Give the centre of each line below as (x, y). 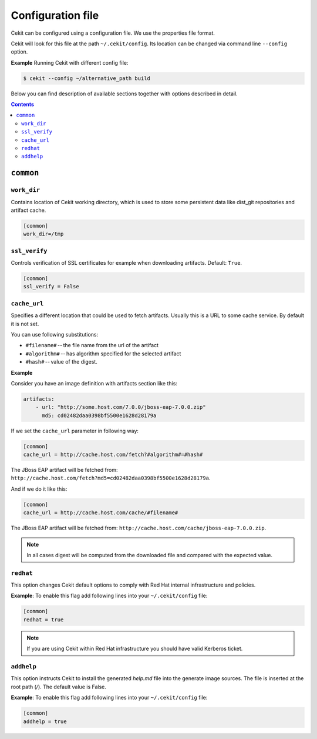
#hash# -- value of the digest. (62, 362)
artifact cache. (28, 210)
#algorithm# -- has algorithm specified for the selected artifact (103, 354)
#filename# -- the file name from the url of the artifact (92, 345)
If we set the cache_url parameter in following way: (75, 431)
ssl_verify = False (51, 287)
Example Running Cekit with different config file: (70, 62)
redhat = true (43, 620)
